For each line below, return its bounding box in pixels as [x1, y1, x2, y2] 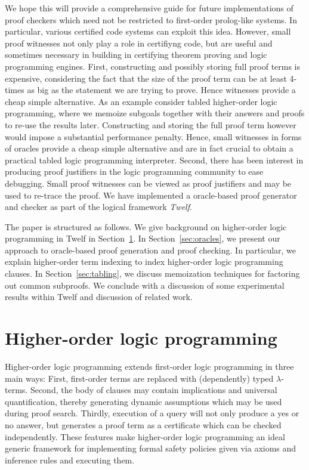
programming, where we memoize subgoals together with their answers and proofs [5, 107, 305, 119]
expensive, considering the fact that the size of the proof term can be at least [5, 72, 287, 84]
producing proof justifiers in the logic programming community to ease [5, 165, 264, 178]
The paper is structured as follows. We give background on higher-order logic [5, 220, 287, 233]
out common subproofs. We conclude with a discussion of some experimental [5, 279, 285, 291]
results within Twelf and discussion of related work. [5, 290, 193, 303]
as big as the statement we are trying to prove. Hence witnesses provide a [27, 84, 296, 96]
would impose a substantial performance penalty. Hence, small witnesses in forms [5, 130, 302, 143]
